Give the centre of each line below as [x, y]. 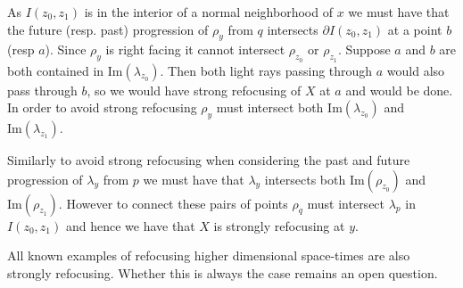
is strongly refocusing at [279, 225]
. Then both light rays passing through [266, 70]
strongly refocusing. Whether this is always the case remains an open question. [223, 272]
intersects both [305, 179]
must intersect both [270, 107]
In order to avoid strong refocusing [102, 107]
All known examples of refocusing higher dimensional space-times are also [209, 255]
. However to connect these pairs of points [173, 203]
